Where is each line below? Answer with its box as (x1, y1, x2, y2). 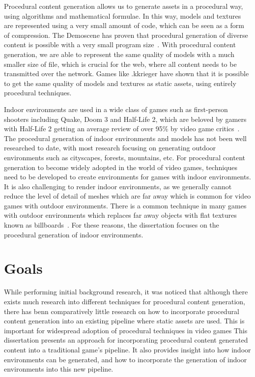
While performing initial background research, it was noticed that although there (4, 287, 248, 297)
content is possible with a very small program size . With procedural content (4, 39, 236, 50)
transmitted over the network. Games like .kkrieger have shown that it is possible (4, 68, 249, 79)
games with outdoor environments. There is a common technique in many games (4, 200, 247, 210)
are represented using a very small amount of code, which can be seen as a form (4, 20, 244, 30)
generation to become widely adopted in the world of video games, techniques (4, 162, 238, 172)
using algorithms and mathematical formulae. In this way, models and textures (4, 10, 241, 21)
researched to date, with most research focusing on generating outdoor (4, 143, 216, 153)
